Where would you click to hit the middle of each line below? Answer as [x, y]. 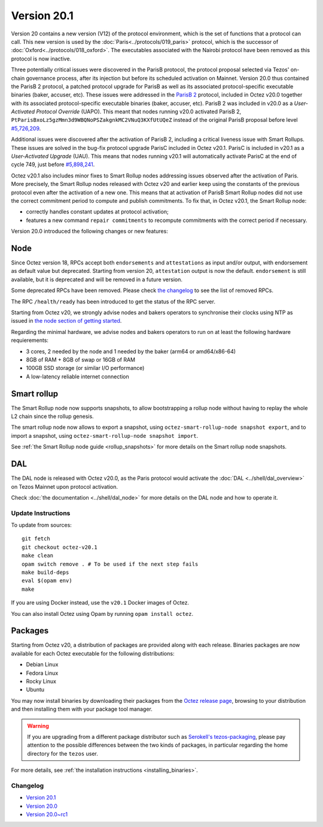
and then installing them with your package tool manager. [82, 709]
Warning [38, 726]
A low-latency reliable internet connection [78, 376]
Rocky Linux [41, 681]
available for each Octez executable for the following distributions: [93, 653]
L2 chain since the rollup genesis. [52, 416]
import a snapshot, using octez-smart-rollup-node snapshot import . [105, 435]
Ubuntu [35, 690]
